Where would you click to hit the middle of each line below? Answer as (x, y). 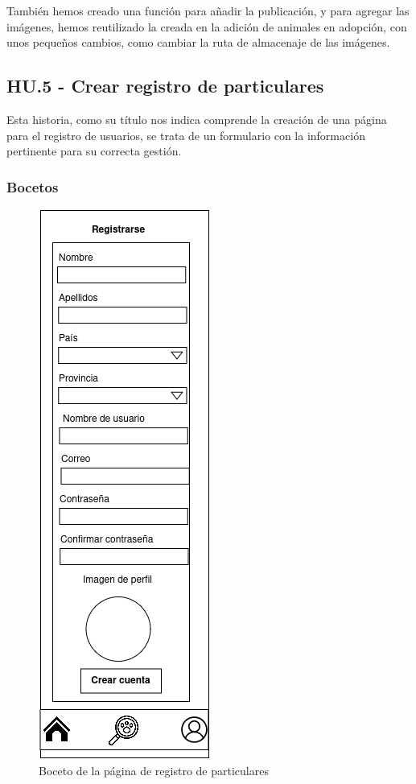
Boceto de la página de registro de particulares (154, 770)
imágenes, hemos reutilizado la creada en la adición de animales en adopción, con (207, 26)
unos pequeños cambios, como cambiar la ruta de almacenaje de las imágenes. (198, 42)
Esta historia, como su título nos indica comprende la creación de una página (197, 119)
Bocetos (33, 186)
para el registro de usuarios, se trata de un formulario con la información (186, 135)
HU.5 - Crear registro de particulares (165, 86)
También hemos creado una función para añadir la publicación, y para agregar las (208, 10)
